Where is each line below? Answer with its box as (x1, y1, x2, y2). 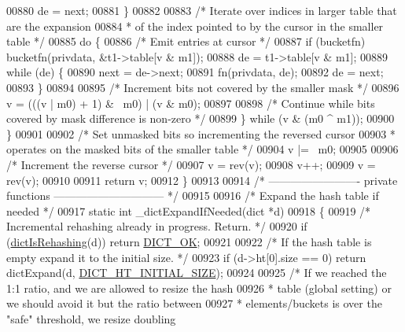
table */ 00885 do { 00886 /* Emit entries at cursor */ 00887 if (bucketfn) (6, 33, 366, 50)
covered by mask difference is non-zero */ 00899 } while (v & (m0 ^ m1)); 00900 (6, 110, 395, 127)
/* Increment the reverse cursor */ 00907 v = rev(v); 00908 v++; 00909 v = (6, 156, 376, 172)
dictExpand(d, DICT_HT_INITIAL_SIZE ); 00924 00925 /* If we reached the (6, 264, 387, 281)
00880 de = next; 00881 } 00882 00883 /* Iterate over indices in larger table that (6, 2, 397, 18)
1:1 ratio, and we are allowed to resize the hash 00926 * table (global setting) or (6, 279, 392, 296)
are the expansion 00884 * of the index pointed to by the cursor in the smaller (6, 17, 384, 34)
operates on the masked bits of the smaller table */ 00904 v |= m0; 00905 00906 (6, 141, 399, 157)
